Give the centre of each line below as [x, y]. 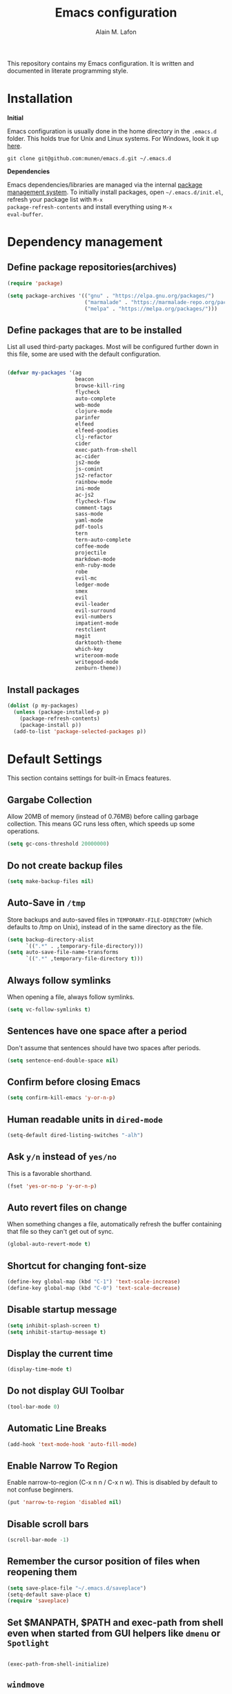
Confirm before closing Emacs [74, 1082]
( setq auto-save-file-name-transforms [63, 952]
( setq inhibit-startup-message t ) [57, 1332]
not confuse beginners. [40, 1490]
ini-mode [87, 488]
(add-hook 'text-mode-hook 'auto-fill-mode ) [72, 1444]
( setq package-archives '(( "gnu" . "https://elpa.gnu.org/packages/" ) [111, 296]
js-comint [89, 469]
